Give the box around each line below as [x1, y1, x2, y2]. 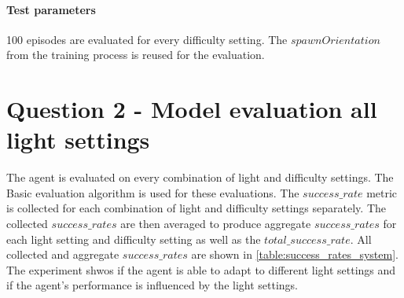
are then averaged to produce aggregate [120, 215, 311, 232]
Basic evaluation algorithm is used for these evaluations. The [6, 184, 299, 201]
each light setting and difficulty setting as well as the [6, 230, 261, 247]
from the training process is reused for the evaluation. [6, 46, 265, 63]
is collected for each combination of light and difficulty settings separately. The [6, 200, 386, 216]
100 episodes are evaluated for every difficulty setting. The [6, 31, 288, 47]
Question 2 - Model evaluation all [6, 93, 377, 125]
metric [366, 184, 398, 201]
